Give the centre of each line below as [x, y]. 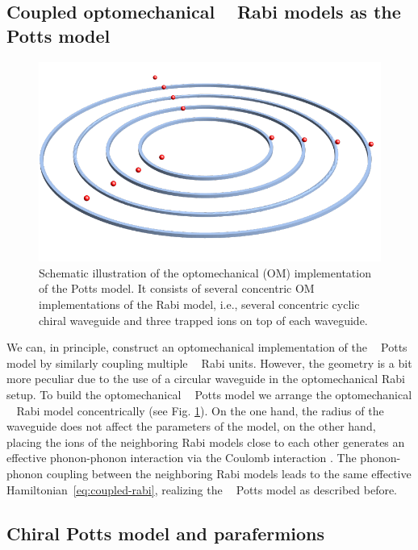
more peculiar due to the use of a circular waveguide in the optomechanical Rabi [206, 379]
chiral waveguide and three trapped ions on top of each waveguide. [203, 320]
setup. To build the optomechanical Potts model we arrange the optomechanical [209, 394]
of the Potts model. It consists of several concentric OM [177, 288]
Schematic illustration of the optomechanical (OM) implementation [205, 272]
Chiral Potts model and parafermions [166, 533]
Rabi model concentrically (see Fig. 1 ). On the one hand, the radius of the [200, 410]
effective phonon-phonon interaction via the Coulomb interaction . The [182, 458]
